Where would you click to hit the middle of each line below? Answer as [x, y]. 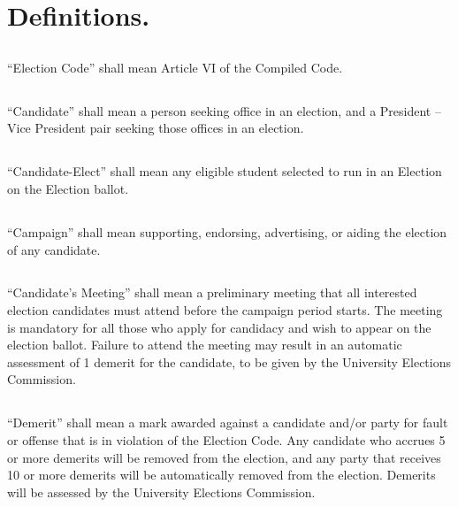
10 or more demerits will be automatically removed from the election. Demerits [221, 475]
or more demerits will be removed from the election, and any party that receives [224, 457]
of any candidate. [54, 249]
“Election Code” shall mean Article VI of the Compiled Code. [175, 67]
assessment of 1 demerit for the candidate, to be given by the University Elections [229, 361]
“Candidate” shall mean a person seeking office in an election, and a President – [224, 110]
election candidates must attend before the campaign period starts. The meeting [225, 310]
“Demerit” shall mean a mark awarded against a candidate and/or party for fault [228, 422]
